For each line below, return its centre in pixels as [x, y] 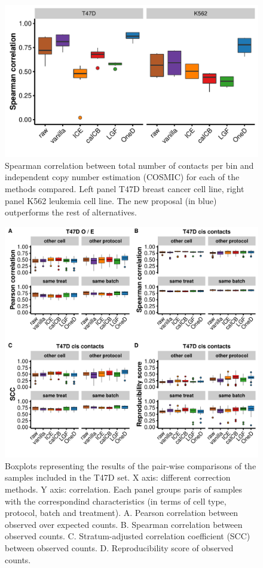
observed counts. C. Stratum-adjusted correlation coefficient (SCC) [128, 536]
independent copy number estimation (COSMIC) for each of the [122, 177]
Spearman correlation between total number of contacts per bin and [129, 165]
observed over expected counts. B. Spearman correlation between [124, 524]
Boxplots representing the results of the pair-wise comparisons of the [131, 465]
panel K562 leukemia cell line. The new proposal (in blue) [111, 200]
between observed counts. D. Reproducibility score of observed [119, 548]
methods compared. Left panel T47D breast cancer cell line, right [125, 189]
